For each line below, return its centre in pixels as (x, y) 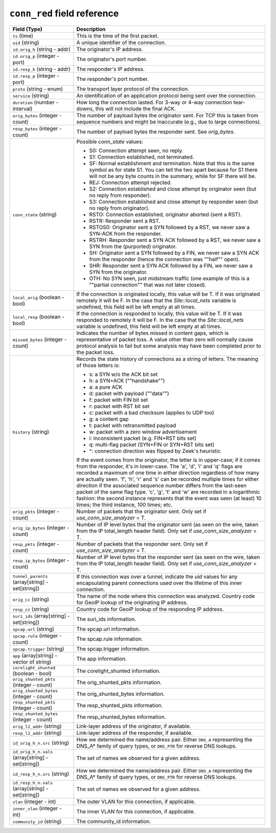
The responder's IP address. (111, 69)
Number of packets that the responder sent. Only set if (142, 544)
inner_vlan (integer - (37, 808)
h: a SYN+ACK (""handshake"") (127, 380)
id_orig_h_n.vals (33, 752)
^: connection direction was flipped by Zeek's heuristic (155, 451)
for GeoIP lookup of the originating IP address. (132, 602)
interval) (22, 108)
